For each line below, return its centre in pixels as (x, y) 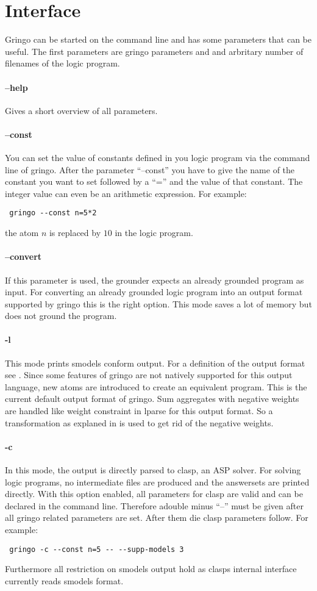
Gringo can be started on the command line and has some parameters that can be (158, 39)
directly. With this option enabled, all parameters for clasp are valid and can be (154, 494)
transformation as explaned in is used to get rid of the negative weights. (139, 422)
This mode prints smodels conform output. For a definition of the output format (155, 363)
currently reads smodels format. (64, 580)
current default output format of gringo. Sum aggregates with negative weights (152, 399)
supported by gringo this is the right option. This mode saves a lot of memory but (158, 303)
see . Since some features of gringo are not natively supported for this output (149, 375)
